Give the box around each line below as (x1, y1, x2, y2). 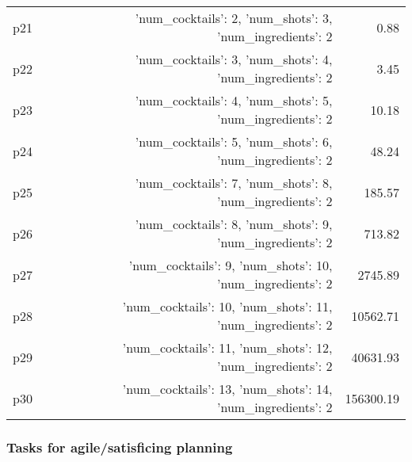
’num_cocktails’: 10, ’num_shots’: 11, (122, 297, 333, 315)
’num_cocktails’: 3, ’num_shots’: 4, (135, 50, 333, 68)
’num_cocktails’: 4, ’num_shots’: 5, (135, 91, 333, 109)
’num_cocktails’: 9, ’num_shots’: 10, (128, 256, 333, 274)
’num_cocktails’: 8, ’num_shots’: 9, (135, 215, 333, 233)
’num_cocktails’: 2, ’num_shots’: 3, (135, 9, 333, 27)
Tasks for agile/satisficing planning (6, 437, 233, 456)
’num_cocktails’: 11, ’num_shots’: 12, (122, 338, 333, 357)
